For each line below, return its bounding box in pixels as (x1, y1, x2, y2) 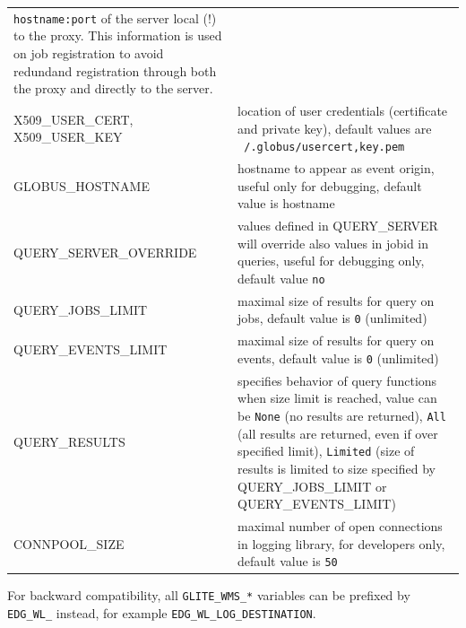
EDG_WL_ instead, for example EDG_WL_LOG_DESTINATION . (7, 603, 316, 622)
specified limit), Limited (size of (237, 441, 415, 460)
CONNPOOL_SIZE (13, 534, 125, 553)
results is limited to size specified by (237, 458, 436, 477)
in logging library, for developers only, (237, 534, 445, 553)
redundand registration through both (13, 61, 217, 80)
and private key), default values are (237, 118, 432, 137)
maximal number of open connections (237, 516, 443, 535)
